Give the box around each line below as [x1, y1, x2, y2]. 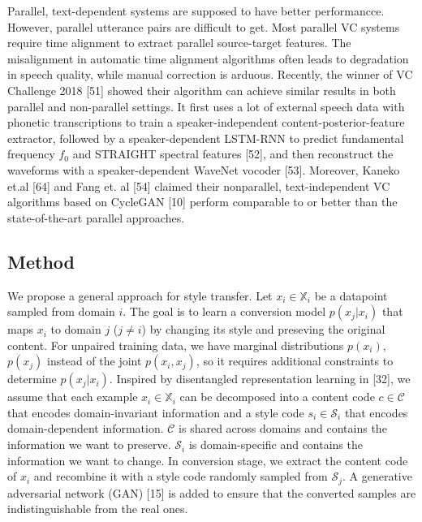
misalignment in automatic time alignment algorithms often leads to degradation [7, 50, 409, 67]
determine [7, 370, 57, 387]
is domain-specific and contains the [188, 436, 363, 453]
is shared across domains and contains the [179, 420, 387, 437]
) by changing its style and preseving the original [141, 321, 385, 338]
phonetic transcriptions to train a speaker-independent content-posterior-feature [7, 114, 405, 131]
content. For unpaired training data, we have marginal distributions [7, 336, 344, 353]
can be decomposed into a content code [179, 388, 375, 405]
